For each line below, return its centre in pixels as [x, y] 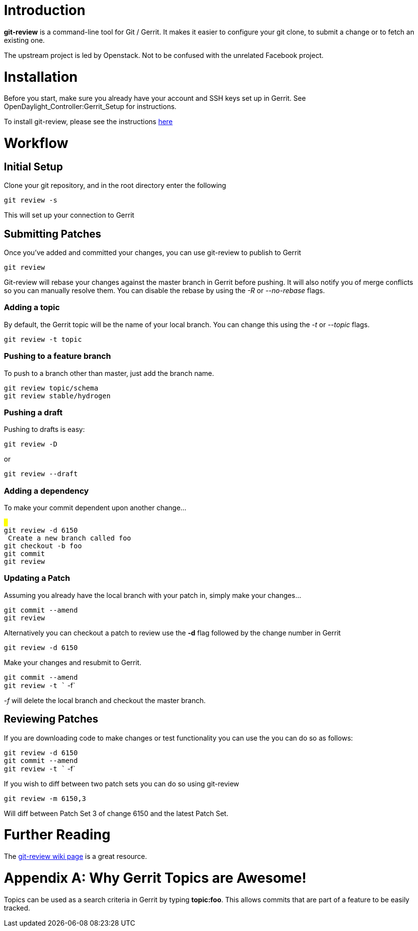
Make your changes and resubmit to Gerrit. [73, 662]
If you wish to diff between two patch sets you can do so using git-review [122, 783]
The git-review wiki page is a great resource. [76, 857]
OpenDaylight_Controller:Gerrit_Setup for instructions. [90, 107]
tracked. [17, 908]
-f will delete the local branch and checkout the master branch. [105, 700]
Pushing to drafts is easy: [45, 429]
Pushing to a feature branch [57, 356]
